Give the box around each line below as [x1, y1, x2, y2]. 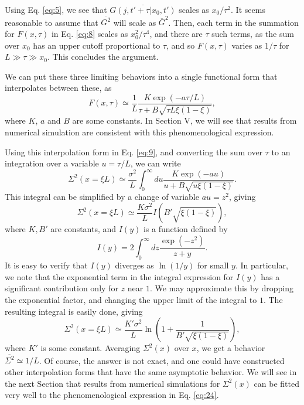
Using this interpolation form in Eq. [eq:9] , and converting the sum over [5, 145, 263, 158]
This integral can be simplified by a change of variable [5, 190, 199, 203]
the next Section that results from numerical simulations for [5, 377, 220, 389]
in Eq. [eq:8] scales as [51, 27, 128, 39]
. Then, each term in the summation [168, 16, 299, 28]
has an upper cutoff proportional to [33, 39, 160, 51]
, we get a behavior [196, 342, 265, 354]
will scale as [113, 16, 156, 28]
